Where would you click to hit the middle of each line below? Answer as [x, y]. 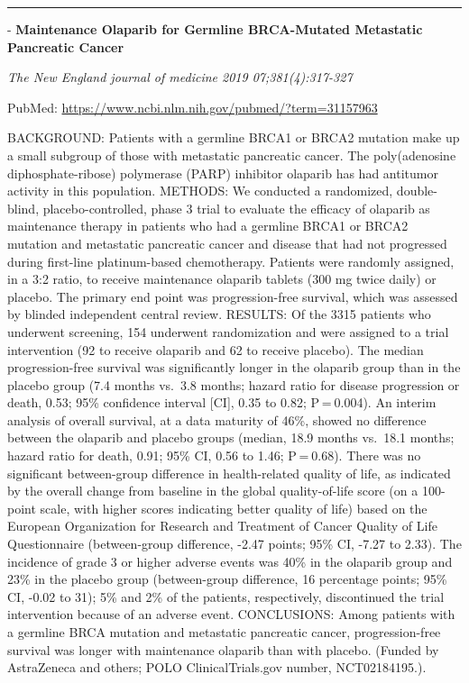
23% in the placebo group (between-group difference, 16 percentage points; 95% [227, 579]
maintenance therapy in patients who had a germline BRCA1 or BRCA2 [208, 226]
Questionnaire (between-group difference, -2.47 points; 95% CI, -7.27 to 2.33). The [234, 544]
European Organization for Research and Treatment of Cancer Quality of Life [222, 526]
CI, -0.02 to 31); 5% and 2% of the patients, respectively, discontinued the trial [226, 596]
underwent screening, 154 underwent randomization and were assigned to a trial [228, 331]
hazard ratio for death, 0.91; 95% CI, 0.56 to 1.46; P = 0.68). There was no [214, 455]
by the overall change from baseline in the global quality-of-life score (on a [213, 491]
